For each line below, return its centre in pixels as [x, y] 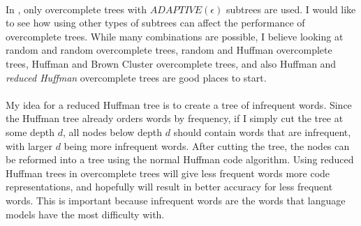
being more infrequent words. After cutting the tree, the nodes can [207, 145]
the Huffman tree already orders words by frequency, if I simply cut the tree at [175, 118]
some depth [30, 131]
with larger [29, 145]
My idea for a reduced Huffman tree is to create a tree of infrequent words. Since [179, 104]
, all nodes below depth [113, 131]
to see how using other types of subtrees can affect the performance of [155, 23]
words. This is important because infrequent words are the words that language [176, 200]
